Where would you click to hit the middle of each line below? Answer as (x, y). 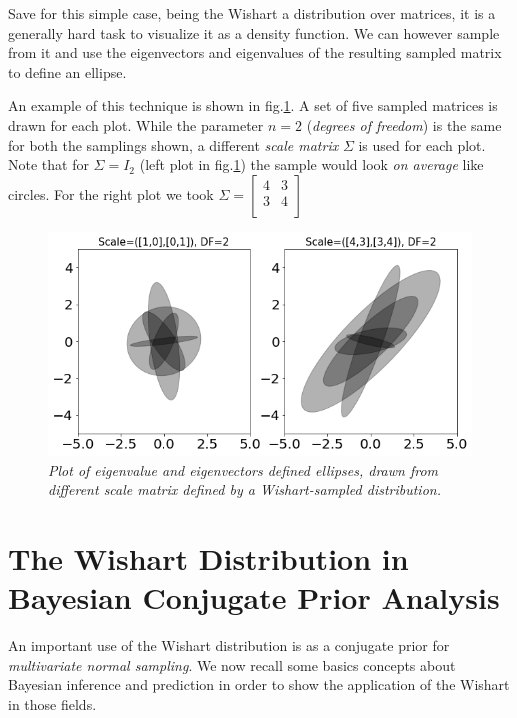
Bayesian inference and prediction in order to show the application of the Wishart (259, 684)
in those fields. (52, 703)
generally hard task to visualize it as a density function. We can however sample (254, 32)
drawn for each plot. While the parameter (136, 124)
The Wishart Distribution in (208, 557)
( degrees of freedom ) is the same (404, 124)
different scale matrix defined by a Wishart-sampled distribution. (244, 489)
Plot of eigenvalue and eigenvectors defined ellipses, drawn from (243, 469)
